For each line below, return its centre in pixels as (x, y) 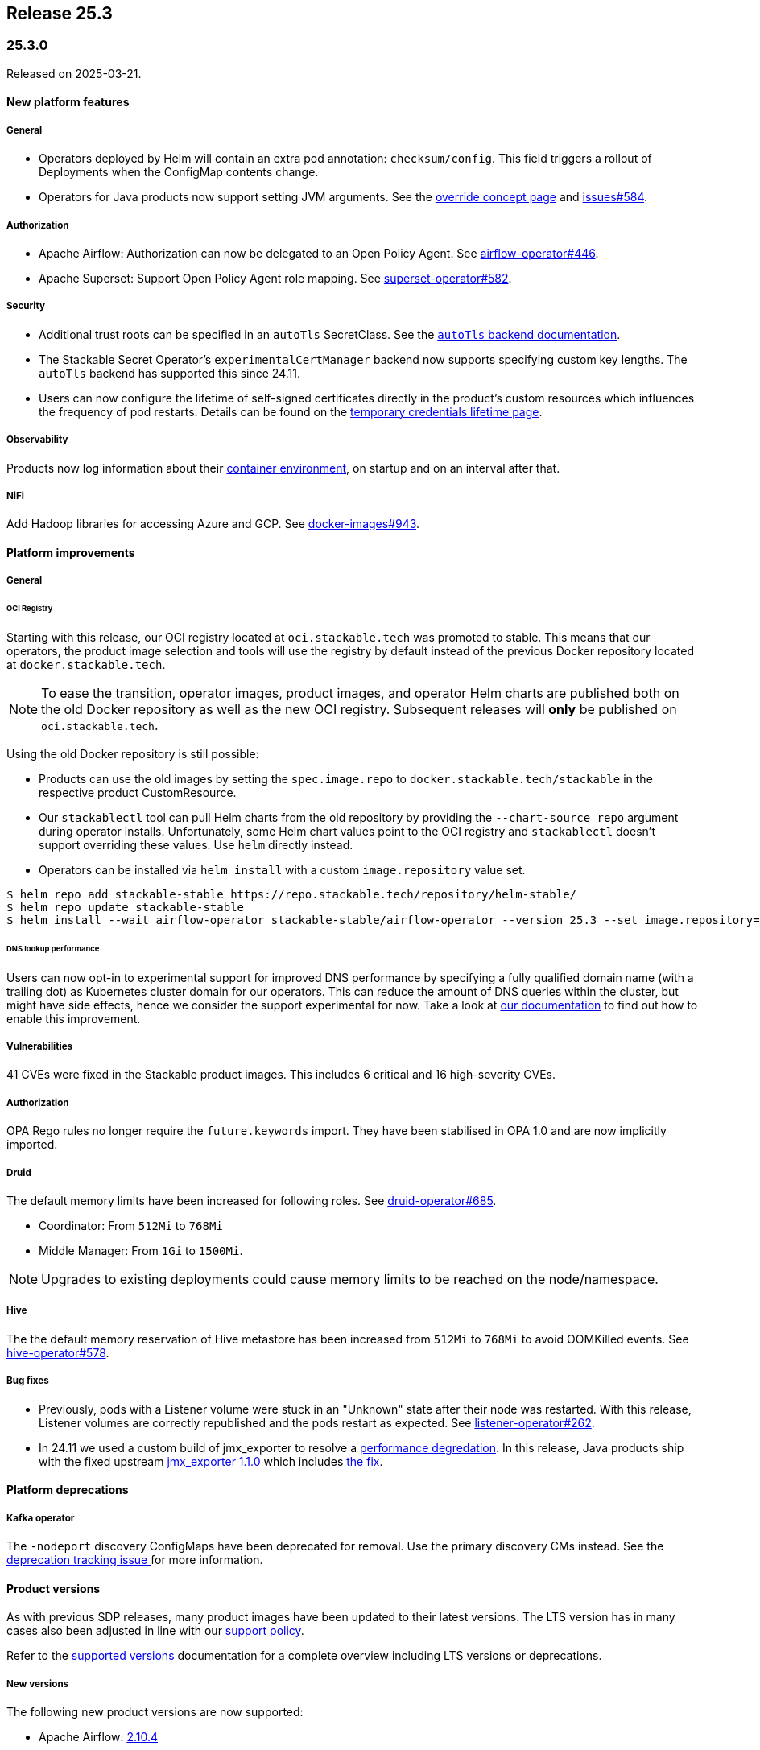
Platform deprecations (68, 1490)
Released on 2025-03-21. (74, 73)
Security (26, 306)
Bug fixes (28, 1381)
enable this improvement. (74, 1018)
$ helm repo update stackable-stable (126, 907)
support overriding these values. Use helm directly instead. (196, 845)
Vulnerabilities (40, 1047)
